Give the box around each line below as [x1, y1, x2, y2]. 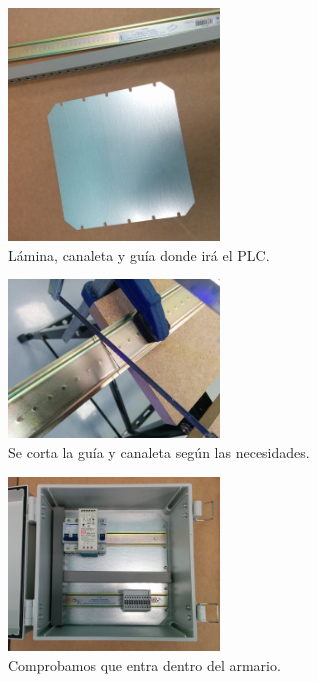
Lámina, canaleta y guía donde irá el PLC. [8, 244, 270, 265]
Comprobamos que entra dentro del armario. [8, 654, 281, 675]
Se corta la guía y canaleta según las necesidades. [8, 441, 310, 462]
